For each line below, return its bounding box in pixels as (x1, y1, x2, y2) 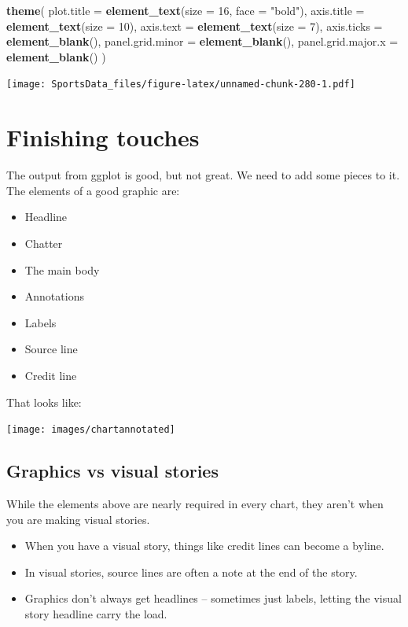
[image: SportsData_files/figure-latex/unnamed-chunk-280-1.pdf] (6, 79, 355, 90)
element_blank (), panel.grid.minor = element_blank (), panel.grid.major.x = (6, 33, 399, 50)
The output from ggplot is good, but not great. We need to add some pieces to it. (6, 167, 400, 183)
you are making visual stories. (6, 511, 150, 527)
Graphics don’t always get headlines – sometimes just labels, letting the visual (24, 590, 402, 607)
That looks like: (6, 393, 82, 410)
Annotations (24, 288, 84, 304)
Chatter (24, 234, 63, 251)
